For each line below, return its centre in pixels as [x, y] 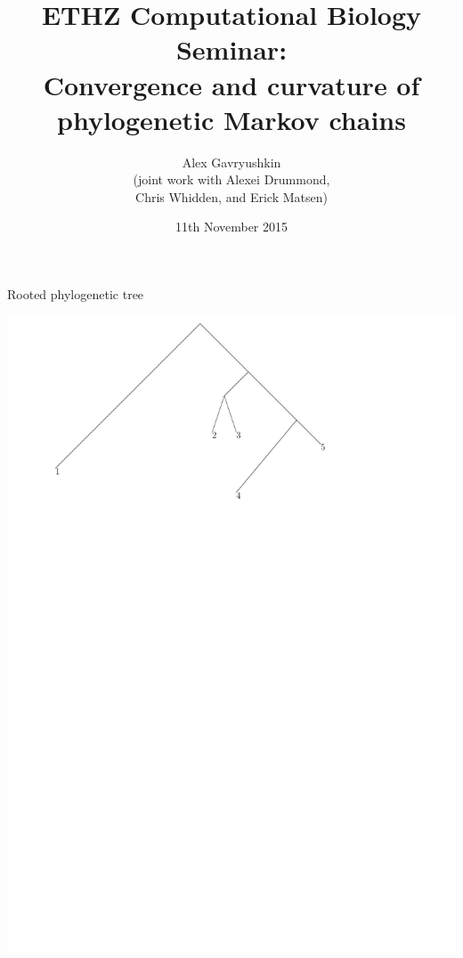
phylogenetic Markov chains [231, 119]
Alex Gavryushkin [231, 162]
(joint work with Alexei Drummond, [231, 179]
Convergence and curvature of [231, 84]
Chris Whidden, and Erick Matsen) [231, 196]
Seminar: [231, 49]
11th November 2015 [231, 227]
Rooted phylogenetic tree [76, 294]
